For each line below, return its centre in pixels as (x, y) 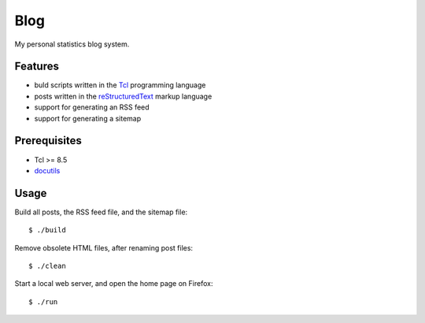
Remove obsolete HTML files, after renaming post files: (103, 247)
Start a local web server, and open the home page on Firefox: (114, 284)
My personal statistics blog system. (72, 44)
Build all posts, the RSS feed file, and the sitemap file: (101, 212)
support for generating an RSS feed (92, 107)
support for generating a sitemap (88, 118)
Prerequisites (48, 141)
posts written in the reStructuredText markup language (123, 96)
